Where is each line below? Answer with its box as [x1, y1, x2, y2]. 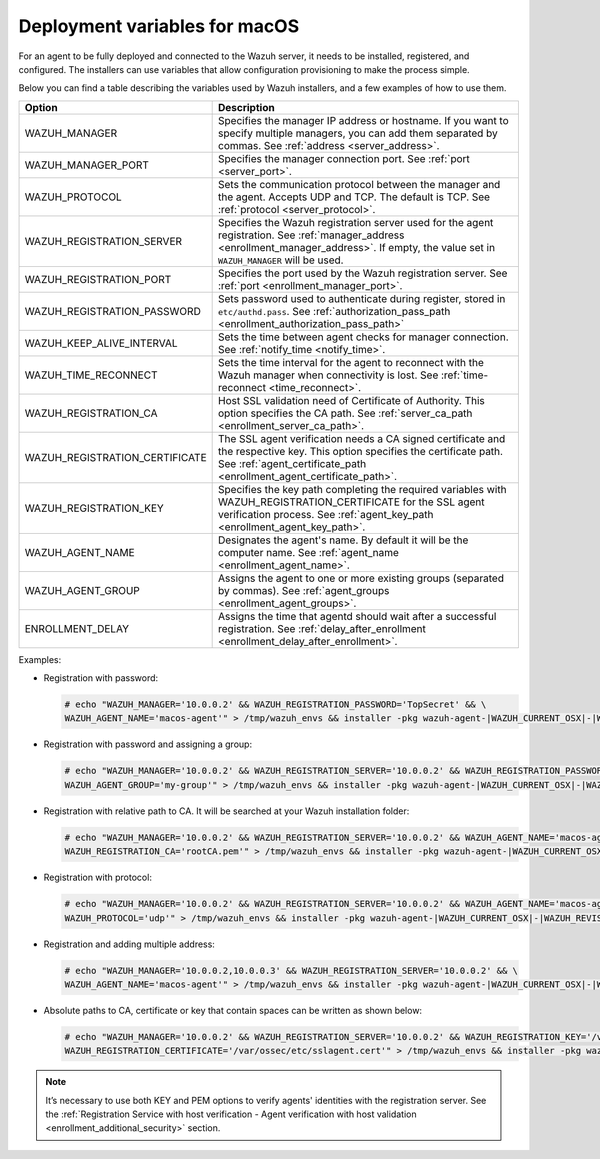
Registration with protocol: [43, 871, 152, 884]
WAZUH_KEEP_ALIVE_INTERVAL [24, 336, 179, 350]
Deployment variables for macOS [18, 15, 300, 37]
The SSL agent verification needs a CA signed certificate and [217, 431, 506, 445]
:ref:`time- [440, 368, 489, 382]
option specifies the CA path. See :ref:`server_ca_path [217, 406, 473, 420]
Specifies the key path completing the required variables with [217, 482, 507, 496]
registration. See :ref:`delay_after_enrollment [217, 621, 427, 635]
